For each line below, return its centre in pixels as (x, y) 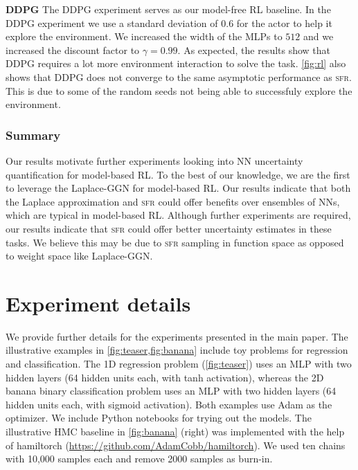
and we (318, 36)
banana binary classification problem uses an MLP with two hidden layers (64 (171, 391)
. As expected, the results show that (254, 49)
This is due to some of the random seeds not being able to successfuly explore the (179, 90)
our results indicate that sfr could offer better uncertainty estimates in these (169, 228)
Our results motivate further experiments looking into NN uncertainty (154, 160)
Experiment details (98, 303)
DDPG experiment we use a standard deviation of (112, 22)
